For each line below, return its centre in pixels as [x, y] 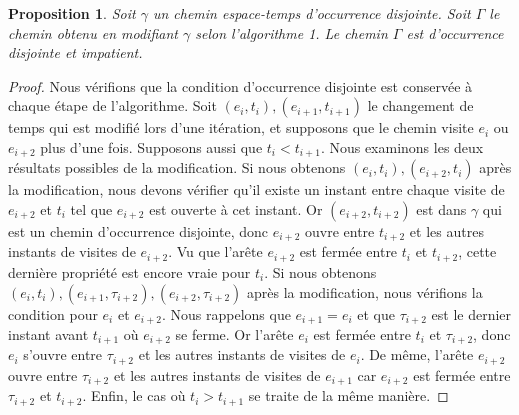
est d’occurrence [455, 32]
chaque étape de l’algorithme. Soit [112, 105]
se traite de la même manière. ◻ [348, 395]
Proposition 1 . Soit [72, 13]
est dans [441, 209]
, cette [477, 251]
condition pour [53, 313]
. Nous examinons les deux [402, 146]
